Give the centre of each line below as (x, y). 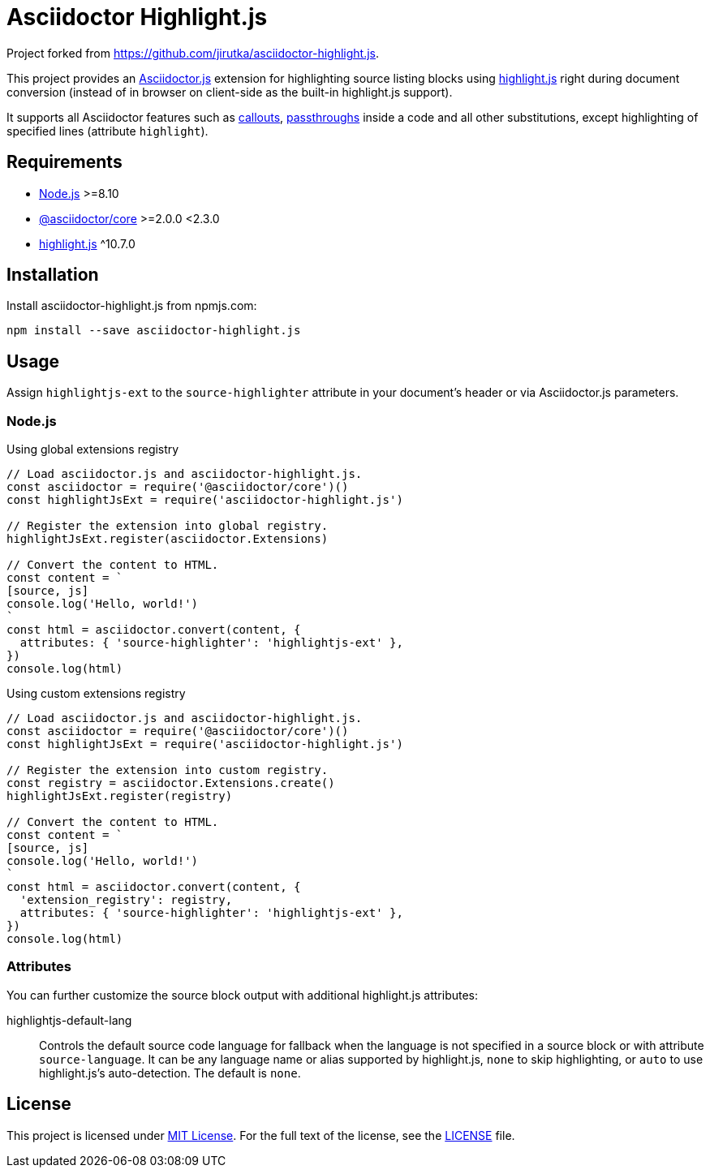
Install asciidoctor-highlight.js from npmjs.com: (132, 306)
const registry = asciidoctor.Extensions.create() (171, 783)
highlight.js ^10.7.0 (87, 243)
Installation (53, 275)
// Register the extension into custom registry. (168, 770)
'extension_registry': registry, (126, 900)
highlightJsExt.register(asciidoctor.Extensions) (168, 539)
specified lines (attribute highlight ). (108, 131)
